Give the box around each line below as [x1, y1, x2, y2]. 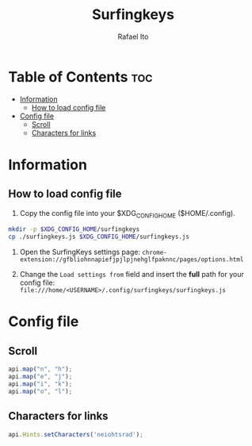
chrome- [142, 248, 168, 257]
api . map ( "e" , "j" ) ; [8, 373, 73, 381]
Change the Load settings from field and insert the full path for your [19, 270, 244, 279]
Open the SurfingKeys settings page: [19, 248, 141, 257]
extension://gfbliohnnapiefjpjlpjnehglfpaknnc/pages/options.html [19, 256, 244, 263]
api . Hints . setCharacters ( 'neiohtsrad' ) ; [8, 430, 144, 438]
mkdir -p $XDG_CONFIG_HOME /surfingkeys [8, 225, 140, 233]
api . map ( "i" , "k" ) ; [8, 379, 73, 388]
